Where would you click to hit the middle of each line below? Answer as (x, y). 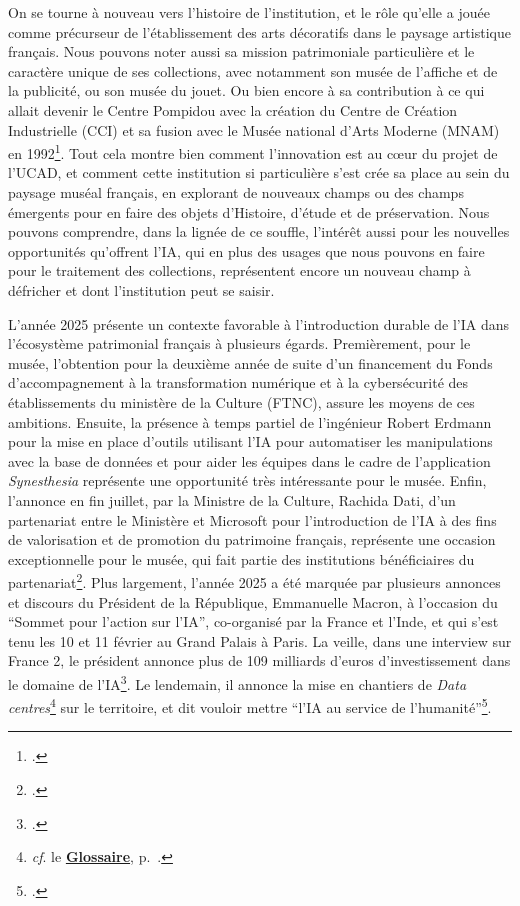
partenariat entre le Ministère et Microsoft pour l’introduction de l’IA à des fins (252, 519)
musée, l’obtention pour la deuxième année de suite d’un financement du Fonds (250, 362)
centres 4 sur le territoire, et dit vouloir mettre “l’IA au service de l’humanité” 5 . (250, 705)
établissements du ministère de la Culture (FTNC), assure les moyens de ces (241, 401)
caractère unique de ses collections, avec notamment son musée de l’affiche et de (253, 70)
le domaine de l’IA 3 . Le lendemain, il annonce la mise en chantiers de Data (237, 682)
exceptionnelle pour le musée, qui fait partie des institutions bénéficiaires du (241, 558)
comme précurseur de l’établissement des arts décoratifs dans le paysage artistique (259, 31)
